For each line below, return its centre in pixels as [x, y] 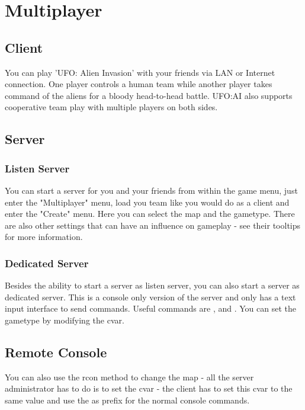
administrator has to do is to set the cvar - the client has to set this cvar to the [149, 388]
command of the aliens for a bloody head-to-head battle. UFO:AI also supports [149, 95]
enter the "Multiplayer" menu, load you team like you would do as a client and [147, 202]
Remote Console [56, 352]
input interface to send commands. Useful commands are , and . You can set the [150, 308]
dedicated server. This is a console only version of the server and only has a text [150, 297]
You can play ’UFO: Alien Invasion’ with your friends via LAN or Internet [140, 72]
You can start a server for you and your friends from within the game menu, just [151, 190]
